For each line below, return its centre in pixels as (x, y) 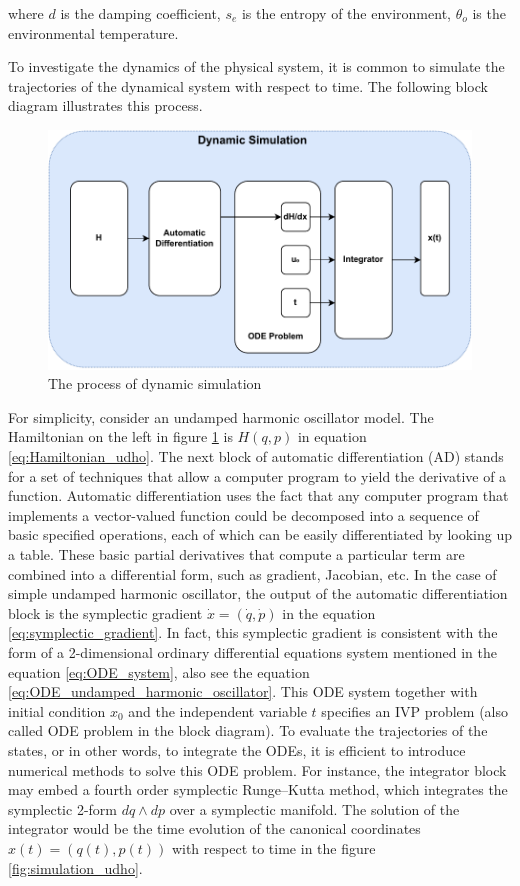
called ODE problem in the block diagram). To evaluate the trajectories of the (248, 730)
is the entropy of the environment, (346, 13)
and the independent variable (217, 710)
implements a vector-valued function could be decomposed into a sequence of (243, 514)
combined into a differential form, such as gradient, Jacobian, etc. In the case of (252, 573)
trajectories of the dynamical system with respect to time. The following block (248, 85)
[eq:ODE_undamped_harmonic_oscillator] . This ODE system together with (243, 691)
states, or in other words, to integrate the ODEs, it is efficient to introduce (237, 749)
